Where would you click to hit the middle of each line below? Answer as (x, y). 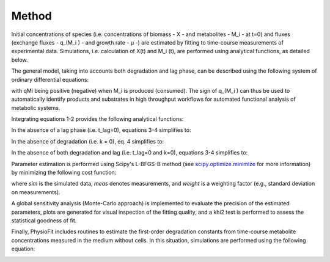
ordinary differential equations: (50, 79)
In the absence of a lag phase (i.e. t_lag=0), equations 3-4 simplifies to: (101, 130)
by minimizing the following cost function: (64, 173)
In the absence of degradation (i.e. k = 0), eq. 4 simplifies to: (88, 141)
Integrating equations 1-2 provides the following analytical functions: (97, 119)
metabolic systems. (36, 107)
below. (20, 60)
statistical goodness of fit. (44, 220)
